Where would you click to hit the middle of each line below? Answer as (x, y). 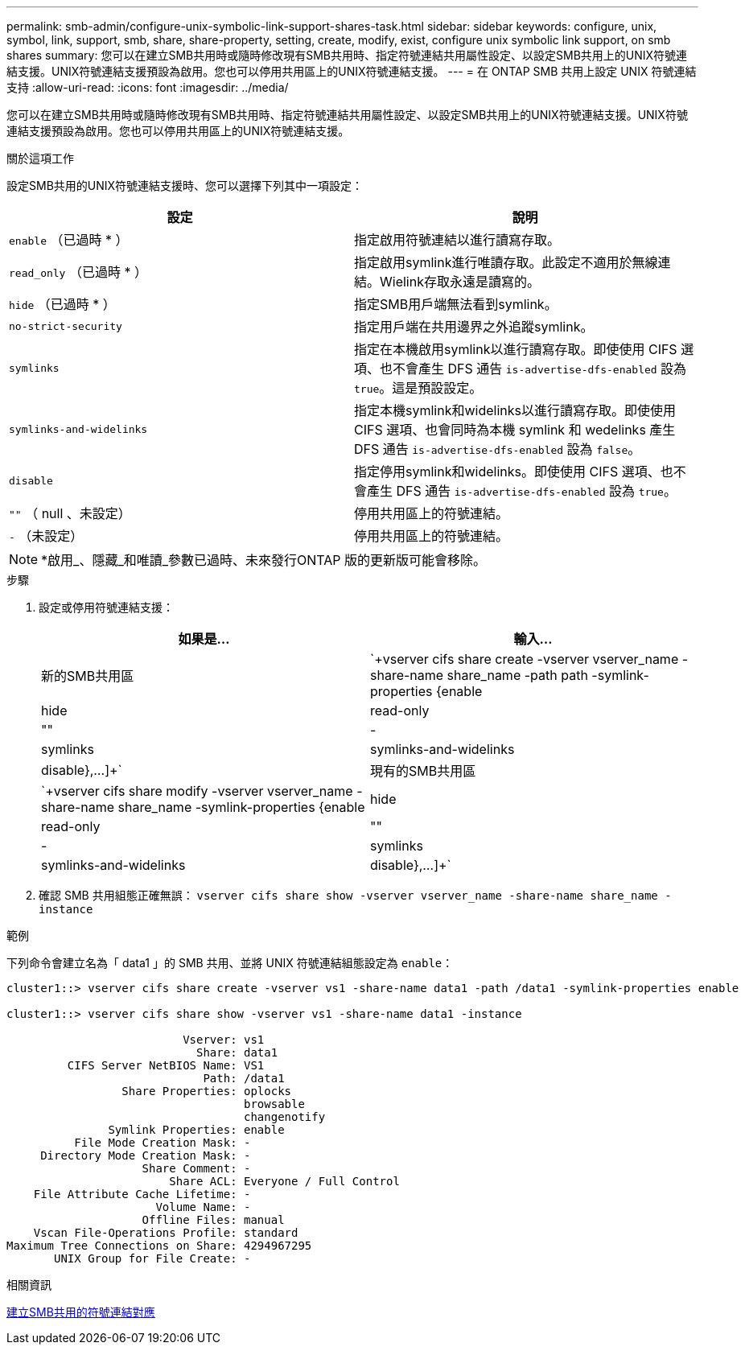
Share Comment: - (196, 1168)
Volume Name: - (203, 1207)
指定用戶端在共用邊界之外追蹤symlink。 (474, 327)
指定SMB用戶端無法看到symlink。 (456, 304)
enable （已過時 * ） (69, 240)
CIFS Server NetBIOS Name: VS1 (166, 1065)
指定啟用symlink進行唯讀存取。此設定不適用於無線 (506, 262)
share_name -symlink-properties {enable (241, 807)
